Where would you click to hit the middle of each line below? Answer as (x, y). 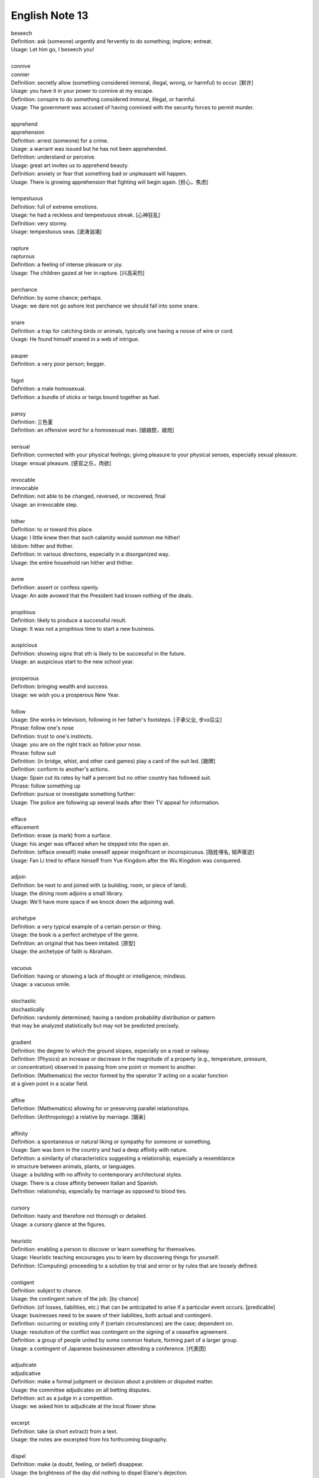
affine (18, 1100)
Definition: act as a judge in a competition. (62, 1398)
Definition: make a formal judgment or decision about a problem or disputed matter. (112, 1382)
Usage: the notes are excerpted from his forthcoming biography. (89, 1439)
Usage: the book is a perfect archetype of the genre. (75, 935)
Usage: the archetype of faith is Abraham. (62, 951)
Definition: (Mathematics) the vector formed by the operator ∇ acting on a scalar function (119, 1075)
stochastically (28, 1009)
